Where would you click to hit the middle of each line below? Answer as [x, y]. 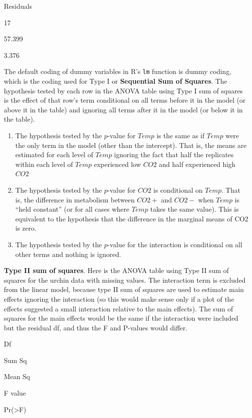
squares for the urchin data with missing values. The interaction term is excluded [125, 280]
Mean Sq [17, 376]
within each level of [44, 164]
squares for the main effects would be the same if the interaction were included [121, 318]
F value [15, 393]
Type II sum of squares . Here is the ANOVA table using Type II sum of [117, 270]
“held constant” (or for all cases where [72, 209]
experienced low [118, 164]
